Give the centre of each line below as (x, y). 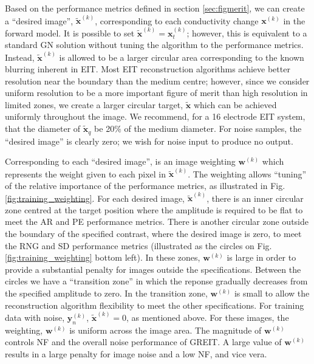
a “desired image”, (39, 20)
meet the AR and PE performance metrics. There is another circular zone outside (157, 221)
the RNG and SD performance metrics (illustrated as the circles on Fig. (138, 245)
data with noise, (35, 317)
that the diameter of (43, 129)
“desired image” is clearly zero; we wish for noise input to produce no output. (149, 141)
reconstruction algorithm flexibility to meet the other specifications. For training (155, 305)
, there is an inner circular (255, 198)
